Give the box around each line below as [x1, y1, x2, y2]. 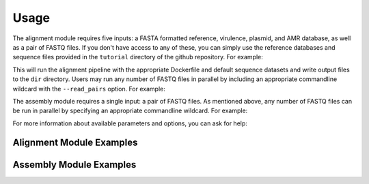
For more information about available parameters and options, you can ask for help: [12, 119, 247, 127]
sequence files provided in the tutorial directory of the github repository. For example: [12, 53, 263, 61]
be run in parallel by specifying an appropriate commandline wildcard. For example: [12, 106, 248, 115]
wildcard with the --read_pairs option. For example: [12, 85, 165, 93]
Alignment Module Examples [12, 137, 138, 149]
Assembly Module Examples [12, 159, 137, 170]
